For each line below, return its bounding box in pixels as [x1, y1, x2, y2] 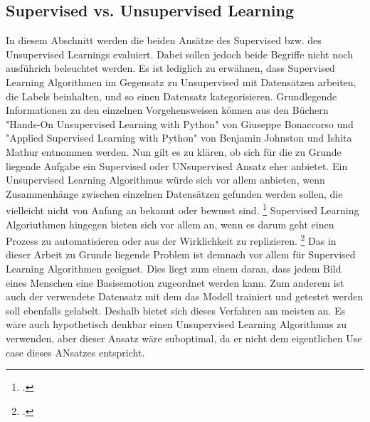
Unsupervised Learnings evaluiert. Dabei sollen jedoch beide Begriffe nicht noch [6, 46, 353, 61]
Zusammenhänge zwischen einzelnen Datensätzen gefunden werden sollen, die [6, 186, 343, 201]
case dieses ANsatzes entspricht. [6, 344, 145, 359]
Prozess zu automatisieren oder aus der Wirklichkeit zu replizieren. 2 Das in [6, 231, 337, 248]
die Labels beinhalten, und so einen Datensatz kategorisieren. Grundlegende [6, 88, 337, 103]
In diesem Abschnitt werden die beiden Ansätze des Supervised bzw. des [6, 33, 322, 48]
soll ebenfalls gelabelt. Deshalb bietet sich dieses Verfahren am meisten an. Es [6, 302, 346, 317]
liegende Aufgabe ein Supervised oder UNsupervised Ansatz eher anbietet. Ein [6, 158, 348, 173]
